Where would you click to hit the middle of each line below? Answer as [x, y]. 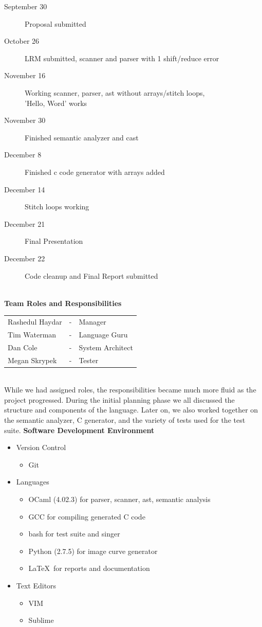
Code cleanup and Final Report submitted [91, 275]
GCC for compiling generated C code [87, 516]
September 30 [26, 6]
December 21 [25, 223]
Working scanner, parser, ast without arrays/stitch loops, [115, 92]
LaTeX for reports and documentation [89, 568]
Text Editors [36, 585]
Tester [89, 360]
